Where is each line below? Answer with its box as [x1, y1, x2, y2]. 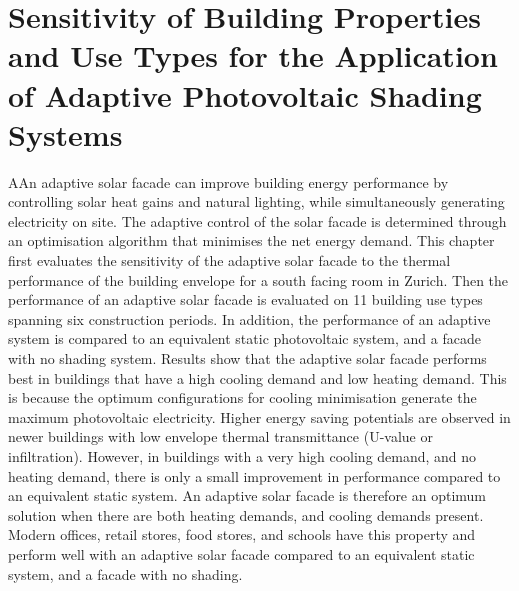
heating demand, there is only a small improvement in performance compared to [8, 465, 501, 486]
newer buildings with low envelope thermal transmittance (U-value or [8, 426, 433, 447]
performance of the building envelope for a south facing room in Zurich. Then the [8, 269, 509, 290]
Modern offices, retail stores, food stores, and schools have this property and [8, 524, 476, 545]
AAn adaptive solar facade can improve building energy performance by [8, 171, 449, 192]
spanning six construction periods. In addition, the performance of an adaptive [8, 308, 491, 329]
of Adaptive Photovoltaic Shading [8, 74, 482, 115]
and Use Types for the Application [8, 35, 498, 76]
